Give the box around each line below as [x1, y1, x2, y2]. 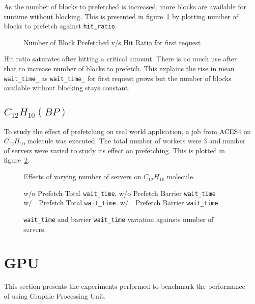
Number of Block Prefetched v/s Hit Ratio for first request [24, 37, 201, 47]
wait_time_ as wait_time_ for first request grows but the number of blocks [4, 73, 231, 83]
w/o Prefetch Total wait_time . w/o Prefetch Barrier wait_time [24, 188, 216, 198]
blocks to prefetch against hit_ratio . [4, 21, 117, 31]
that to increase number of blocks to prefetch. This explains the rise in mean [4, 63, 235, 74]
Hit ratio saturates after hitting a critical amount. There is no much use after [4, 54, 237, 64]
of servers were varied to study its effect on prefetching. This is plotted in [4, 145, 225, 155]
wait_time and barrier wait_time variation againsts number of [24, 214, 214, 224]
